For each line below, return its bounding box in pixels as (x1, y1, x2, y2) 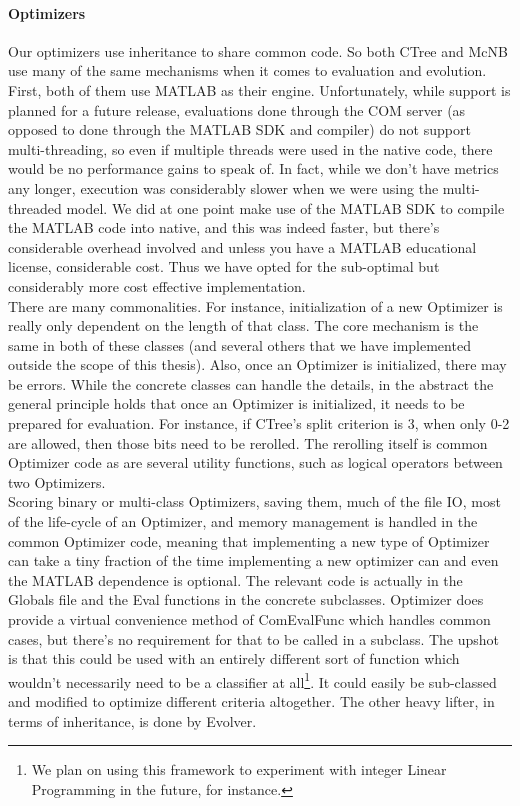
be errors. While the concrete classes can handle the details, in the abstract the (8, 373, 494, 394)
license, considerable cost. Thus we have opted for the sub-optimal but (8, 256, 440, 277)
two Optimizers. (8, 471, 106, 492)
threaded (8, 197, 62, 218)
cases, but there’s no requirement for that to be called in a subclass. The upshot (8, 628, 500, 649)
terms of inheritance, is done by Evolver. (8, 710, 257, 731)
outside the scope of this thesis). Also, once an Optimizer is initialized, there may (8, 354, 507, 375)
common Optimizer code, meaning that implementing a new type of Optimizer (8, 530, 490, 551)
